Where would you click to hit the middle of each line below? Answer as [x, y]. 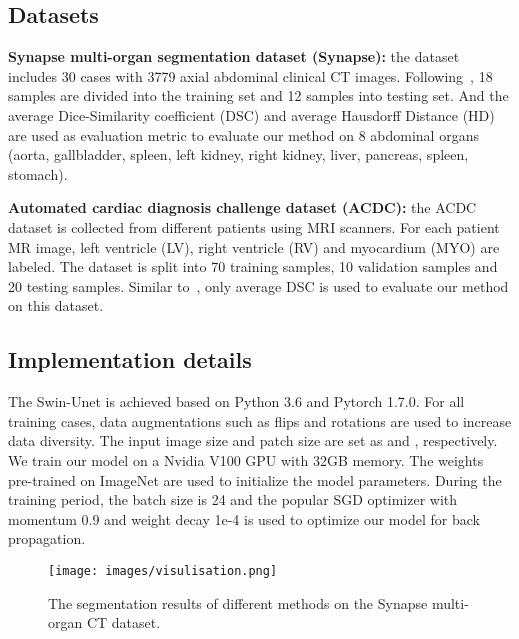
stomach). [38, 173]
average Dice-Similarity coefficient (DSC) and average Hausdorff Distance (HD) [251, 114]
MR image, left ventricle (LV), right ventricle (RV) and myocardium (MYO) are [254, 246]
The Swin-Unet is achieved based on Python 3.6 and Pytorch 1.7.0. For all [236, 401]
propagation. [47, 538]
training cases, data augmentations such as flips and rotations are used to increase [260, 420]
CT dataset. [123, 622]
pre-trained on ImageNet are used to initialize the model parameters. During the [255, 479]
